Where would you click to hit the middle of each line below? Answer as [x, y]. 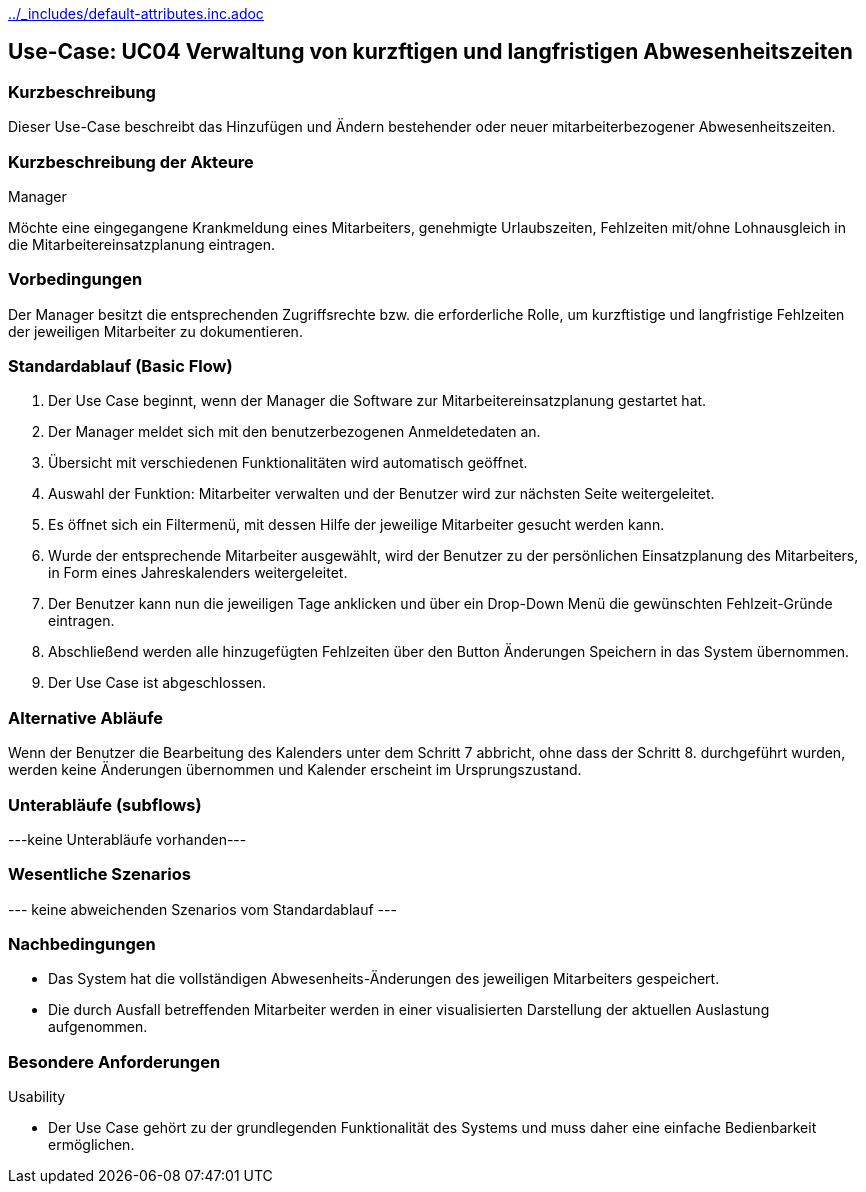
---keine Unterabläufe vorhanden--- [127, 839]
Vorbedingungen [75, 279]
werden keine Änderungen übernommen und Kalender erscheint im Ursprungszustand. [295, 770]
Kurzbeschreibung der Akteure [131, 161]
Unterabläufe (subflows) [105, 804]
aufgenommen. [98, 1027]
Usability [37, 1097]
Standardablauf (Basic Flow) [120, 366]
